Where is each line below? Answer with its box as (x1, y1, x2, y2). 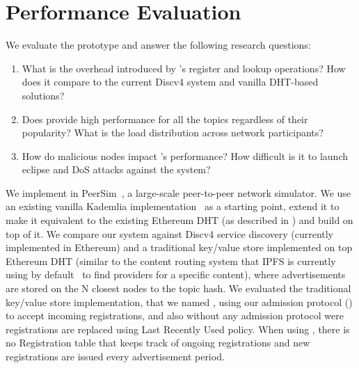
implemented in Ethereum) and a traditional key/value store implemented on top (6, 240, 353, 255)
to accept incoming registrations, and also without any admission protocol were (6, 308, 344, 323)
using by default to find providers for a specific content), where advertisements (6, 267, 346, 282)
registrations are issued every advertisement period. (6, 349, 225, 363)
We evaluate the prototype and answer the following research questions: (6, 38, 311, 52)
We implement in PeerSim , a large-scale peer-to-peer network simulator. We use (6, 185, 351, 200)
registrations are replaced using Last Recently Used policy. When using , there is (6, 321, 350, 336)
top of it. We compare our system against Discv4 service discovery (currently (6, 226, 334, 241)
